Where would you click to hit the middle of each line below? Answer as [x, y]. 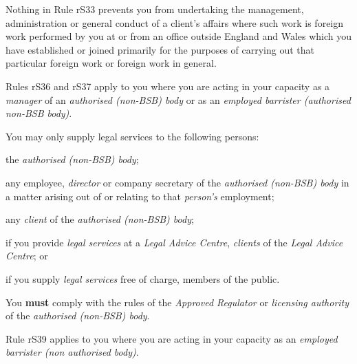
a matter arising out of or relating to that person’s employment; [140, 196]
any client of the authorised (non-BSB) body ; [100, 219]
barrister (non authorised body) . [72, 352]
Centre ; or [27, 256]
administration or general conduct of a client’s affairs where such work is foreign [175, 22]
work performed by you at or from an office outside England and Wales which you [179, 36]
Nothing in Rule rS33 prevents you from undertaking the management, [155, 9]
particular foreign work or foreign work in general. [111, 63]
